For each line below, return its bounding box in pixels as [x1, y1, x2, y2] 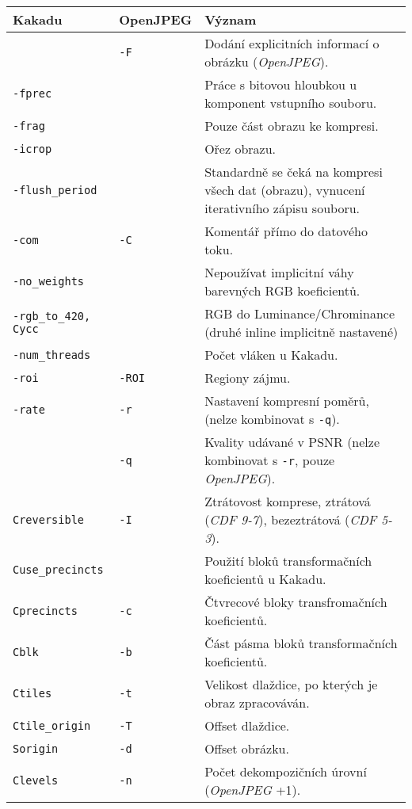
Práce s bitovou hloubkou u [204, 75, 357, 93]
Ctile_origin [13, 719, 91, 732]
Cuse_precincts [13, 563, 104, 576]
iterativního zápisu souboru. [204, 199, 360, 217]
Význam [204, 10, 257, 29]
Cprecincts [13, 605, 78, 617]
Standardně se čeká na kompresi [204, 162, 383, 181]
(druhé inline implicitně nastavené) [204, 322, 399, 341]
